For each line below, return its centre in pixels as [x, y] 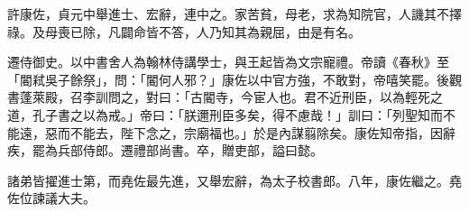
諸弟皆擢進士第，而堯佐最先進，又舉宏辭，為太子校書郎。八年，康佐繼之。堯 [234, 180]
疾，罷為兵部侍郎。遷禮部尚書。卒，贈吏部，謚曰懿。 [165, 150]
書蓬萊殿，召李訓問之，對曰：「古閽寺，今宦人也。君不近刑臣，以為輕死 [219, 97]
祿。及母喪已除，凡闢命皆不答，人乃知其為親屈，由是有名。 [184, 31]
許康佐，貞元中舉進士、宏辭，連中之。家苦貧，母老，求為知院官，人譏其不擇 [234, 14]
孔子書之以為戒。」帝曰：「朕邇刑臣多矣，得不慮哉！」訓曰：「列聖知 [231, 114]
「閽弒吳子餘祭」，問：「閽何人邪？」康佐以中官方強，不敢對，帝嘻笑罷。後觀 [234, 79]
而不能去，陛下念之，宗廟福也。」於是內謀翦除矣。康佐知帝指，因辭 [256, 132]
